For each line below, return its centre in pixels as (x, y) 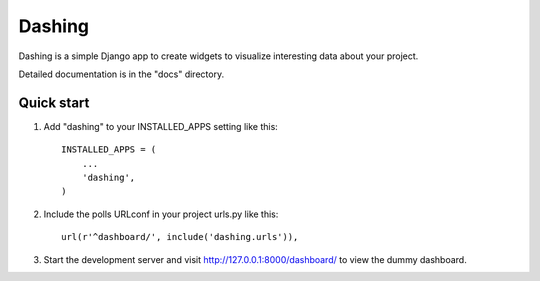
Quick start (54, 102)
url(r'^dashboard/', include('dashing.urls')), (180, 237)
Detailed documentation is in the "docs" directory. (121, 74)
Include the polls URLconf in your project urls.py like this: (161, 214)
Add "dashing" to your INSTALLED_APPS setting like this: (161, 126)
